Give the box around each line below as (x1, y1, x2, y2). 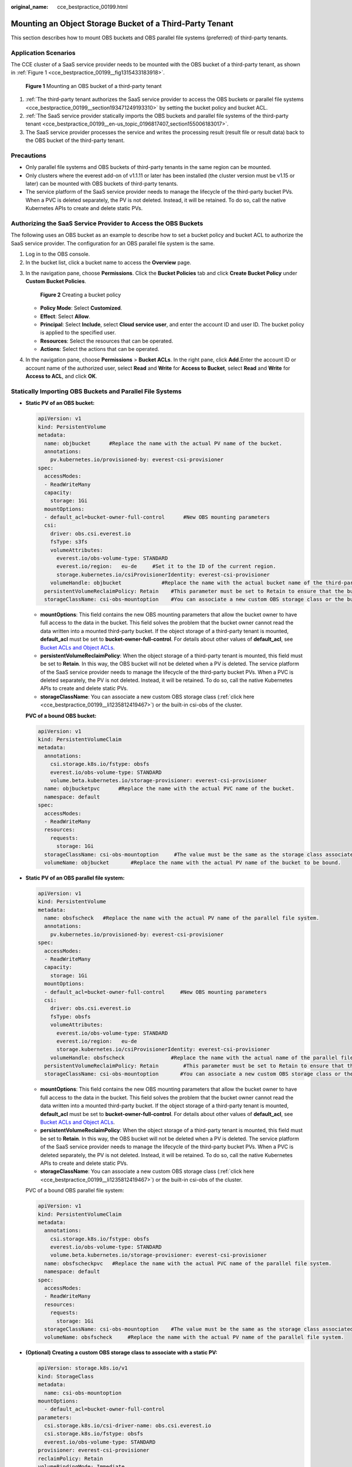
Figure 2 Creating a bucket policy (40, 291, 121, 298)
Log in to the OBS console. (25, 251, 90, 258)
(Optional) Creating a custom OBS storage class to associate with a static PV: (25, 1349, 218, 1356)
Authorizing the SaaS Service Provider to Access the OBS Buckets (11, 219, 204, 228)
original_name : (11, 4, 49, 10)
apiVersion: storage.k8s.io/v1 (38, 1365, 128, 1371)
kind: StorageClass (38, 1373, 94, 1380)
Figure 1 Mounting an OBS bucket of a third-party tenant (25, 82, 162, 89)
